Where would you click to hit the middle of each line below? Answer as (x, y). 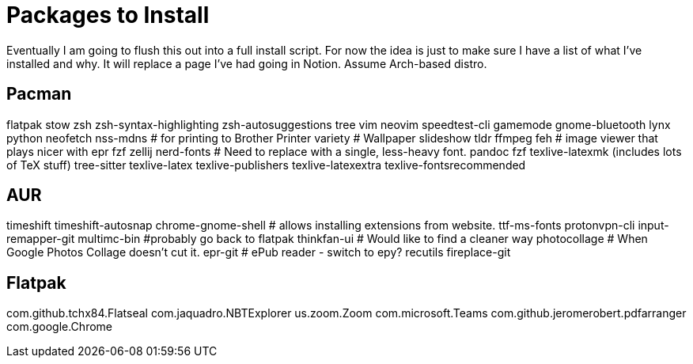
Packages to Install (108, 15)
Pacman (39, 94)
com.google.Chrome (59, 327)
